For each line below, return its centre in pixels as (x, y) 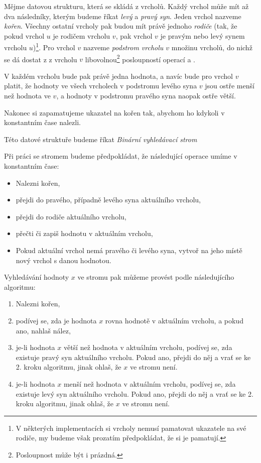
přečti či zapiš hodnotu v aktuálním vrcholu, (84, 233)
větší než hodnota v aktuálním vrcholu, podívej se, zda (148, 347)
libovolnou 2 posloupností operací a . (140, 58)
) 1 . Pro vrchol (54, 47)
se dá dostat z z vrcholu (41, 59)
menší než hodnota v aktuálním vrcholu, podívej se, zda (150, 383)
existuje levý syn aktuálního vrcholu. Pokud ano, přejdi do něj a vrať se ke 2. (135, 393)
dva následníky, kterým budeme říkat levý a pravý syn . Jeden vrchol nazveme (123, 16)
